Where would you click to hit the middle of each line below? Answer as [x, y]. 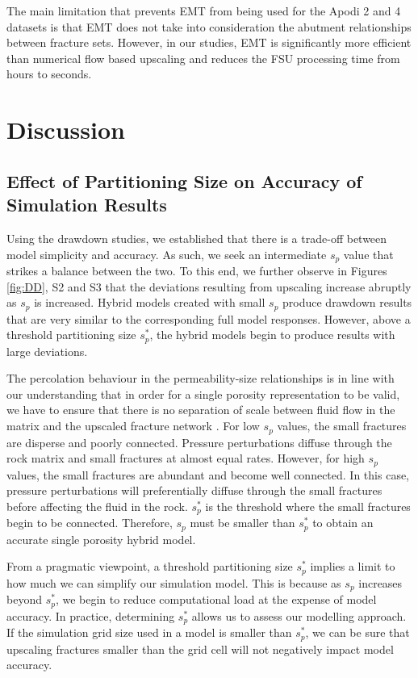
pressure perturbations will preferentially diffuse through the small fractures [194, 490]
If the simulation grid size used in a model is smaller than [149, 632]
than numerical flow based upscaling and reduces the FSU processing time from [203, 58]
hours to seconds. [49, 74]
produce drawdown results [347, 302]
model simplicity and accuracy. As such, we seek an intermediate [167, 254]
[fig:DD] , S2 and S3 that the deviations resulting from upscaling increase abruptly [209, 286]
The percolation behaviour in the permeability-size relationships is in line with [201, 378]
